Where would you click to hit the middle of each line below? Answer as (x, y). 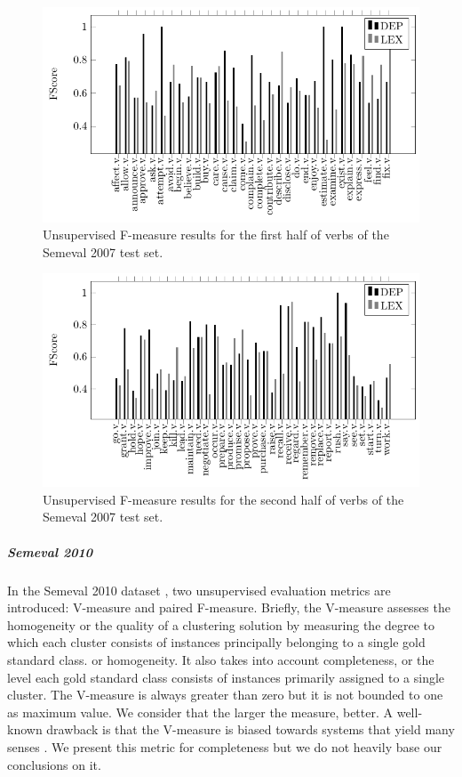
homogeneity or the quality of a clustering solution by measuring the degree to (221, 624)
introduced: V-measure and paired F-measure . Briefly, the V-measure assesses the (229, 607)
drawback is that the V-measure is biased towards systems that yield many (251, 729)
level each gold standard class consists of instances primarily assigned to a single (226, 677)
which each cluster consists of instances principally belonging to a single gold (216, 642)
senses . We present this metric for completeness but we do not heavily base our (225, 746)
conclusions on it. (54, 764)
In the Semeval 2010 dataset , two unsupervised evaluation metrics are (199, 590)
